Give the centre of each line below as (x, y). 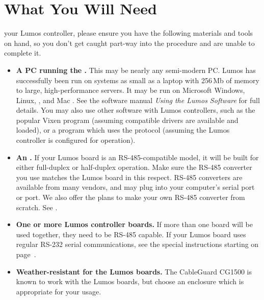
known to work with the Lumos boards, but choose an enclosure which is (130, 281)
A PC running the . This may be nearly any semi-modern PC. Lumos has (136, 70)
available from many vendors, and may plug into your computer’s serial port (135, 187)
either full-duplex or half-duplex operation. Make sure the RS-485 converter (134, 167)
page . (26, 254)
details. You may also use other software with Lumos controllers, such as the (136, 110)
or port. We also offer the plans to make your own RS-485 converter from (130, 197)
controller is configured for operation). (76, 140)
